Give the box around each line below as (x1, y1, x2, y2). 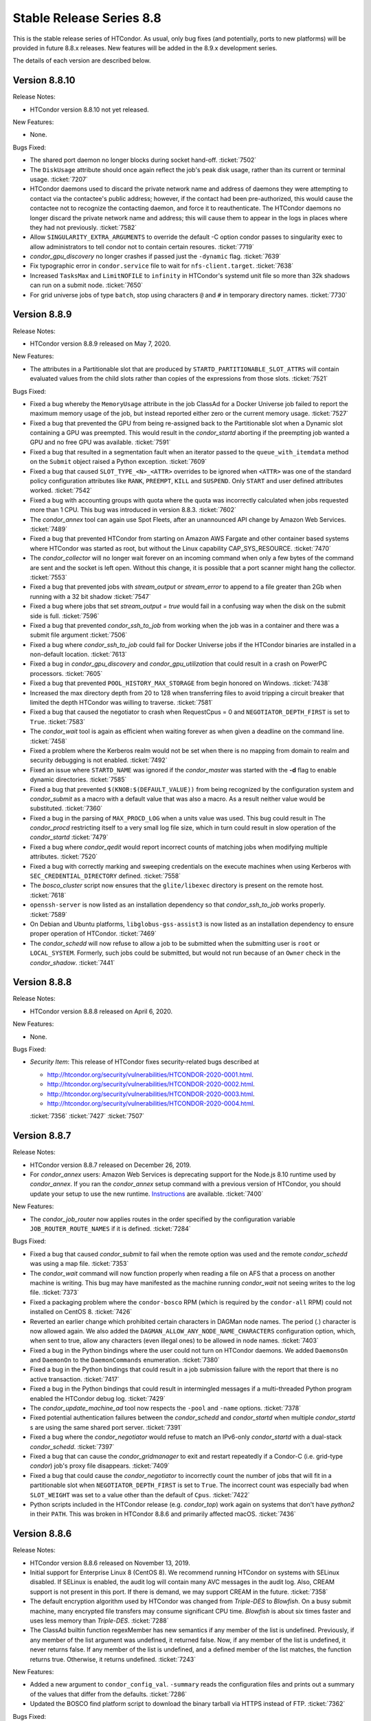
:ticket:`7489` (30, 525, 68, 533)
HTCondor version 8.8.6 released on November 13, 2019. (30, 1559, 190, 1567)
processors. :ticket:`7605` (30, 669, 103, 677)
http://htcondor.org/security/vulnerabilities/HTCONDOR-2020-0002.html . (47, 1080, 256, 1088)
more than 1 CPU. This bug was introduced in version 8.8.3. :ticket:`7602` (30, 506, 237, 514)
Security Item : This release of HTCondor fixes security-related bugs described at (30, 1057, 259, 1066)
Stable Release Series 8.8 (12, 10, 161, 25)
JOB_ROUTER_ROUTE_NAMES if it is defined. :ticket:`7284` (30, 1225, 192, 1233)
